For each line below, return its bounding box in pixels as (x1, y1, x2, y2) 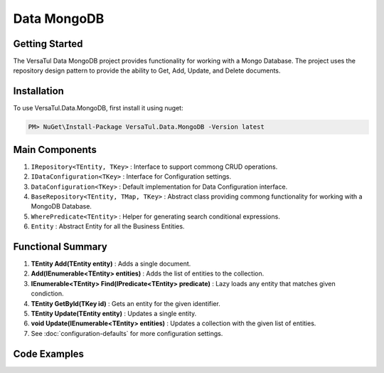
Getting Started (13, 38, 83, 50)
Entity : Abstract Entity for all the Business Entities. (31, 222, 185, 231)
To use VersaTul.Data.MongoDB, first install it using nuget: (13, 104, 184, 112)
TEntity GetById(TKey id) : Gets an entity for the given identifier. (31, 299, 220, 308)
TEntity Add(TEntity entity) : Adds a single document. (31, 260, 191, 268)
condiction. (31, 289, 64, 298)
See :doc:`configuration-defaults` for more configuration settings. (31, 329, 223, 337)
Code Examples (13, 347, 85, 359)
